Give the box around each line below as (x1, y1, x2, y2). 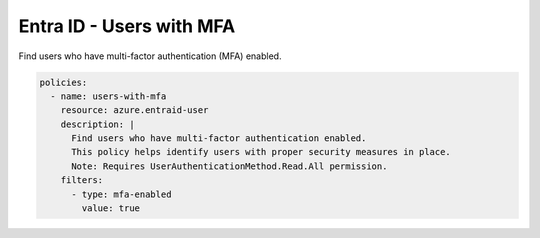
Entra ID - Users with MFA (18, 15, 236, 37)
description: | (60, 118, 135, 130)
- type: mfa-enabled (71, 188, 172, 200)
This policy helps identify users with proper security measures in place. (71, 146, 452, 158)
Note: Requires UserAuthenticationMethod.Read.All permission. (71, 160, 388, 172)
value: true (81, 203, 140, 214)
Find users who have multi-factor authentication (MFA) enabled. (18, 50, 282, 62)
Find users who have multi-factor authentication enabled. (71, 133, 367, 144)
